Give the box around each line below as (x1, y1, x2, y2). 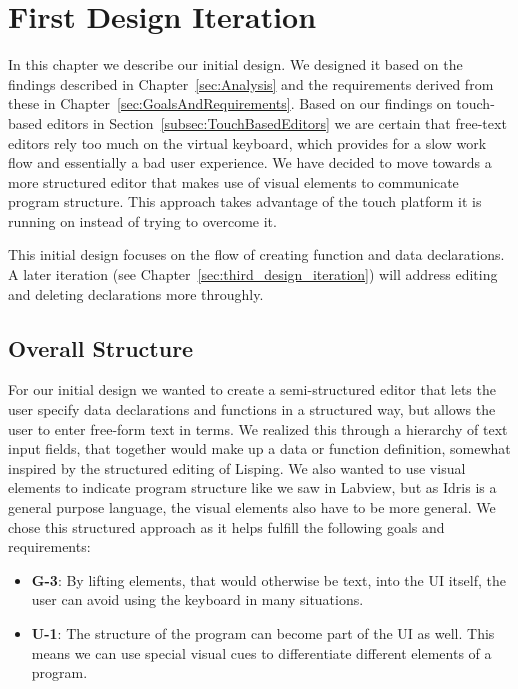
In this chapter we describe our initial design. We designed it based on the (8, 54, 463, 75)
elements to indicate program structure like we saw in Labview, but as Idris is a (8, 477, 497, 498)
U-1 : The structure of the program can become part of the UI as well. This (31, 622, 495, 643)
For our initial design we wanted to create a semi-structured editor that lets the (8, 379, 496, 400)
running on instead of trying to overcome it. (8, 210, 277, 231)
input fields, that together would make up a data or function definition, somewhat (8, 438, 511, 459)
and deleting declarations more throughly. (8, 283, 264, 304)
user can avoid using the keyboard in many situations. (31, 589, 364, 610)
